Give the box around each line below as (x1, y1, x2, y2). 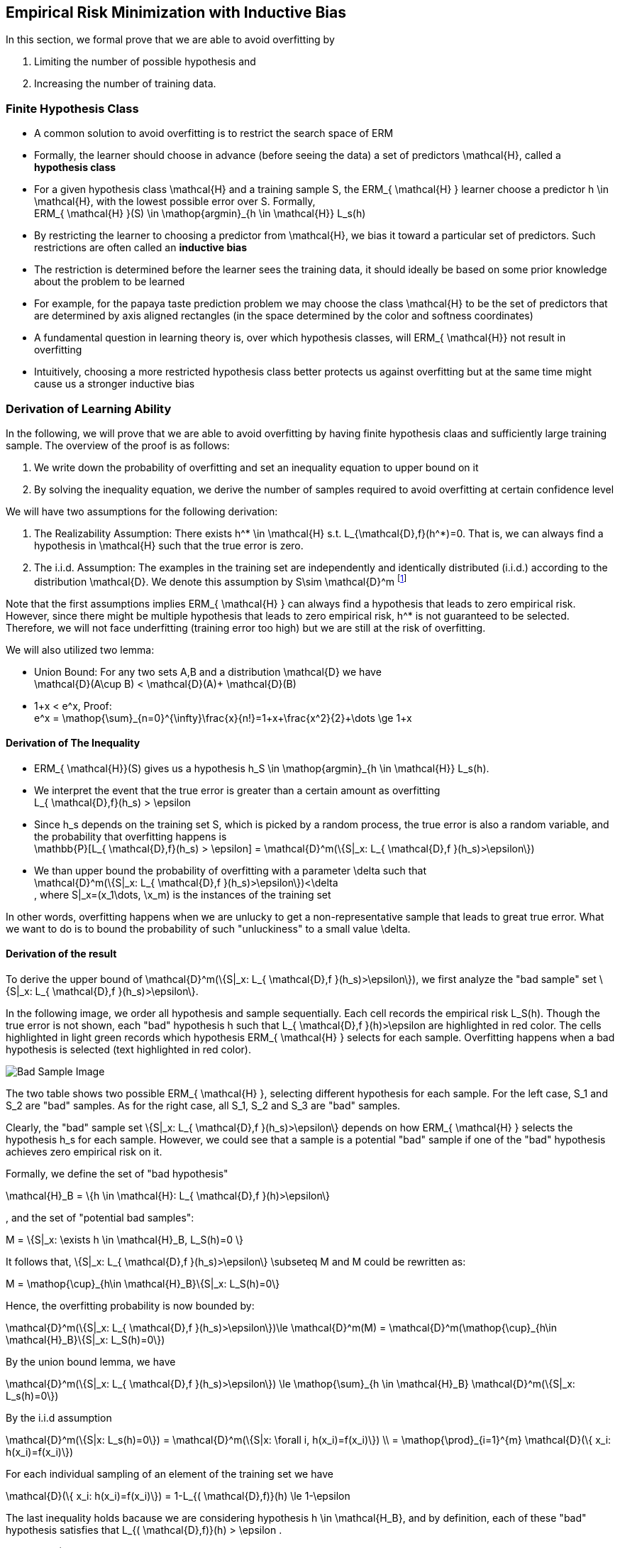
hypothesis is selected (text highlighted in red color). (6, 1043, 251, 1056)
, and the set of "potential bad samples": (6, 1212, 194, 1224)
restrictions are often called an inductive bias (34, 241, 247, 254)
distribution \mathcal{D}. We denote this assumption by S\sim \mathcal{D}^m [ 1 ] (34, 573, 407, 588)
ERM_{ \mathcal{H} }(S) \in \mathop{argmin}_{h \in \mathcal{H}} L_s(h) (34, 207, 366, 220)
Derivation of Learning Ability (6, 401, 172, 416)
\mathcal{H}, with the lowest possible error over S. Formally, (34, 195, 316, 208)
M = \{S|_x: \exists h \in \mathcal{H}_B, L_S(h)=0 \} (6, 1234, 244, 1246)
